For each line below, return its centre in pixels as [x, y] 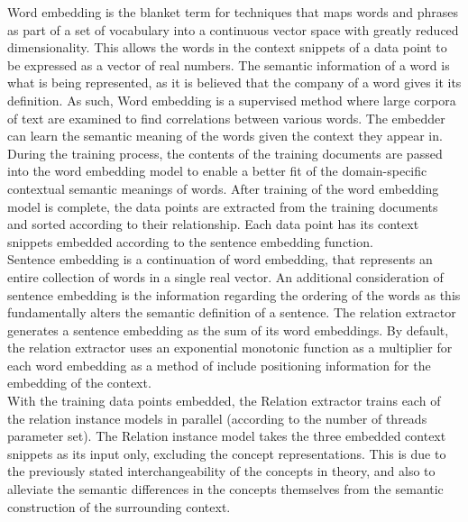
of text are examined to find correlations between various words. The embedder [226, 118]
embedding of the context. [79, 383]
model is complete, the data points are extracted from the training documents [223, 206]
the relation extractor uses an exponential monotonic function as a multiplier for [230, 348]
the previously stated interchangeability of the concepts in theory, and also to [221, 471]
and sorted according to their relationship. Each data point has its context [213, 224]
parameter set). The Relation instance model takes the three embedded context [227, 436]
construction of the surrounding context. [119, 506]
